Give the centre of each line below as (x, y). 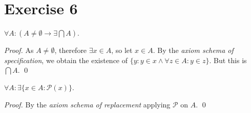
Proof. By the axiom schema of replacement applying (87, 104)
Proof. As (19, 50)
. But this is (228, 60)
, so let (122, 50)
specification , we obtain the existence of (66, 60)
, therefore (71, 50)
